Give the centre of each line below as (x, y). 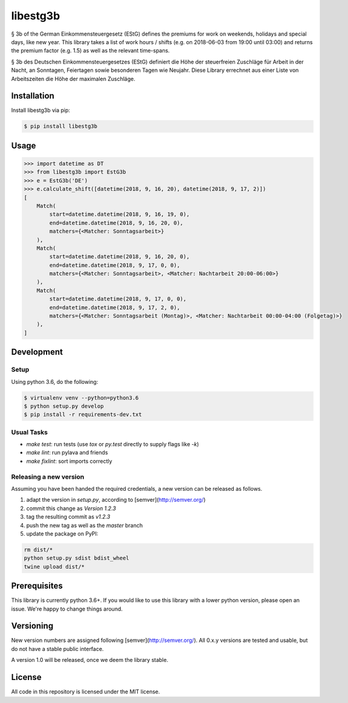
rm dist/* (38, 549)
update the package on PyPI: (62, 533)
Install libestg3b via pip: (41, 110)
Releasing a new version (48, 476)
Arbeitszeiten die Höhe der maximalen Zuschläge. (73, 79)
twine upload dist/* (54, 566)
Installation (33, 96)
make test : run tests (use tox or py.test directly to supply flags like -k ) (113, 444)
